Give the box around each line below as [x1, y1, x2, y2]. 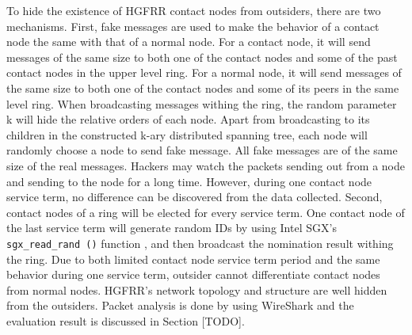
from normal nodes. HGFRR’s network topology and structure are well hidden [6, 281, 387, 298]
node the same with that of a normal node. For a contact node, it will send [6, 33, 371, 50]
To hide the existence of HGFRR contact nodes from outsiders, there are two [6, 2, 381, 18]
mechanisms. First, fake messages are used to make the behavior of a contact [6, 17, 380, 34]
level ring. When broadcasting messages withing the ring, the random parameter [6, 95, 397, 112]
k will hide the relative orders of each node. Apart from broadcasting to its [6, 111, 370, 128]
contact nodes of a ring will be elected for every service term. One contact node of [6, 204, 405, 220]
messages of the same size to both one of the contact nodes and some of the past [6, 48, 398, 65]
